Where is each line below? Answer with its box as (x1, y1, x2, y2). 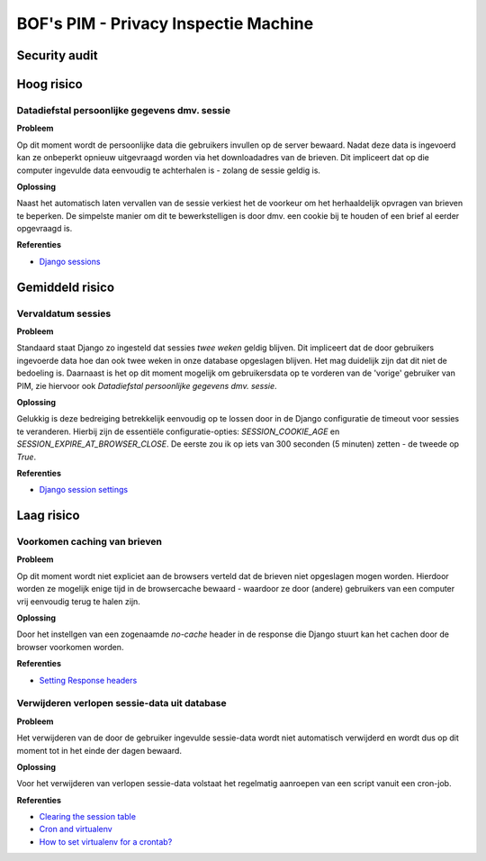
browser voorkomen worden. (16, 641, 124, 652)
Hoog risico (16, 77, 83, 92)
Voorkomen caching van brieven (16, 536, 162, 548)
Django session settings (39, 485, 129, 495)
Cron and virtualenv (39, 824, 112, 835)
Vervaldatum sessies (16, 307, 112, 320)
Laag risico (16, 508, 80, 523)
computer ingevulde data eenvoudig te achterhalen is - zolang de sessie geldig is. (16, 165, 321, 176)
